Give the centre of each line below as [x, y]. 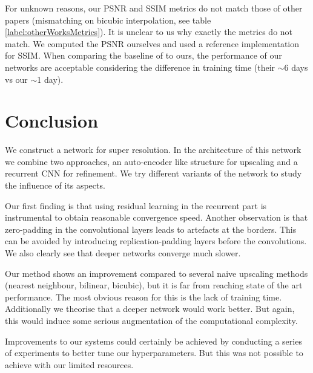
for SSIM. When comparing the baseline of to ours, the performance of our [143, 55]
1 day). [50, 79]
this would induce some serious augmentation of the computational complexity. [151, 320]
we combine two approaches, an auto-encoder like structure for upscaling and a [151, 161]
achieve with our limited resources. [69, 364]
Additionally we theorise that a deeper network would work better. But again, [150, 309]
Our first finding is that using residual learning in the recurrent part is [136, 205]
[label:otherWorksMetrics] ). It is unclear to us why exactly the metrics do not [149, 32]
